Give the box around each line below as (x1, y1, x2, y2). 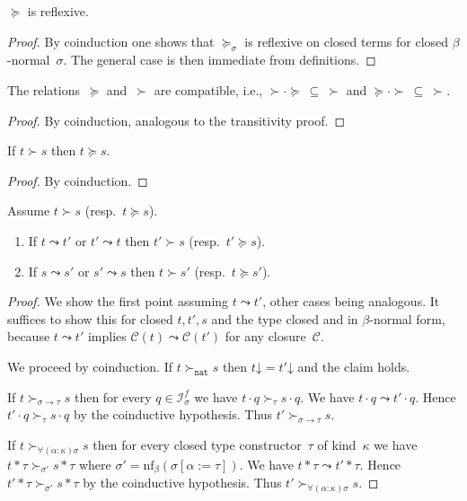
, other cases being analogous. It (262, 292, 440, 311)
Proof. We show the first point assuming (7, 292, 229, 311)
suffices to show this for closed (7, 309, 173, 328)
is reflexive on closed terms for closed (244, 31, 449, 50)
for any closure (225, 327, 306, 346)
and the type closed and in (211, 309, 358, 328)
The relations (7, 80, 81, 99)
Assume (7, 201, 50, 220)
